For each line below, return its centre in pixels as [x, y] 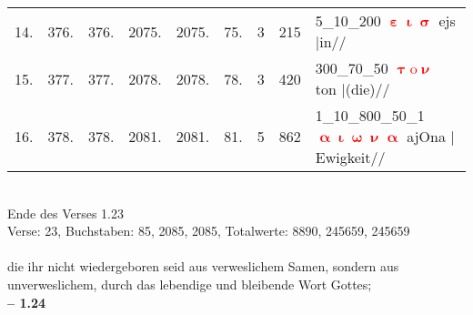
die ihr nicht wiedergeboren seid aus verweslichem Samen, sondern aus [203, 266]
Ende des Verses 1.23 [66, 213]
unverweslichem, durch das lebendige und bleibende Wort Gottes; [190, 284]
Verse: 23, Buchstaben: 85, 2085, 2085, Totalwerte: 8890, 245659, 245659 [209, 231]
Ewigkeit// [350, 157]
